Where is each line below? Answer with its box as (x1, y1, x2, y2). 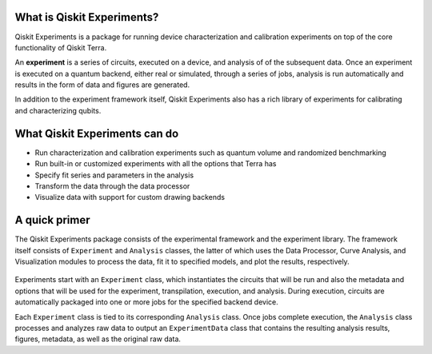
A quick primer (14, 213, 90, 227)
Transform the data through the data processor (34, 181, 190, 191)
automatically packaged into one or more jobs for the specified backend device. (14, 297, 279, 307)
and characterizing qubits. (14, 105, 102, 115)
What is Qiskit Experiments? (14, 10, 159, 24)
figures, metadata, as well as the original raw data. (14, 334, 182, 344)
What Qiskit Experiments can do (14, 126, 179, 140)
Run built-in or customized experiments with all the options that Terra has (34, 159, 277, 169)
